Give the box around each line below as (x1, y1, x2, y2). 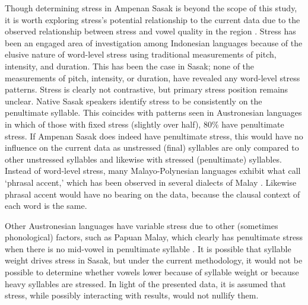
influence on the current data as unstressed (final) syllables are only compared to (5, 141, 299, 154)
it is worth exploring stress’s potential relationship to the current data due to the (5, 13, 300, 26)
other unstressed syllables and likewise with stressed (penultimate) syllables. (5, 152, 282, 165)
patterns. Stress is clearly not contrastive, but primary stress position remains (5, 83, 288, 96)
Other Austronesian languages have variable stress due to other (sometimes (5, 219, 278, 231)
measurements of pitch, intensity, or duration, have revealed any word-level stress (5, 71, 300, 84)
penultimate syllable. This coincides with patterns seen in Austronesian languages (5, 106, 302, 119)
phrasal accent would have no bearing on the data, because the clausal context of (5, 188, 300, 200)
